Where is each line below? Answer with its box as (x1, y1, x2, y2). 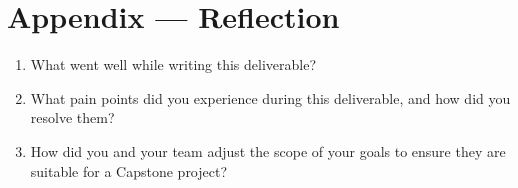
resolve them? (30, 107, 115, 128)
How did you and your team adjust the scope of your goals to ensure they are (30, 140, 506, 161)
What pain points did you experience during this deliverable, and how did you (30, 87, 511, 108)
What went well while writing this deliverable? (30, 54, 317, 75)
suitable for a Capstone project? (30, 160, 228, 181)
